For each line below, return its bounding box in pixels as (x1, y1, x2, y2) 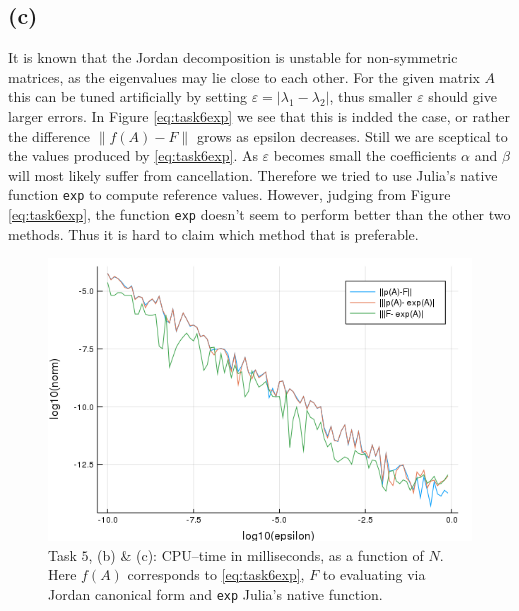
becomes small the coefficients (273, 145, 457, 166)
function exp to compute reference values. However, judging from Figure (8, 184, 451, 205)
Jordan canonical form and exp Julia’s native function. (48, 583, 383, 604)
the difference (8, 125, 91, 146)
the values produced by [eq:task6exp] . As (8, 145, 258, 166)
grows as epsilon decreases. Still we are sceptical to (196, 125, 508, 146)
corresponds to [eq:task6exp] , (127, 564, 305, 585)
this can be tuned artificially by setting (8, 86, 247, 107)
